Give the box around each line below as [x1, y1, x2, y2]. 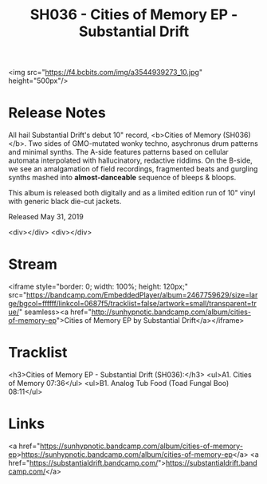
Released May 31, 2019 [8, 212, 84, 222]
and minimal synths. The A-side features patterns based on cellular [8, 148, 229, 157]
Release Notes [8, 104, 106, 122]
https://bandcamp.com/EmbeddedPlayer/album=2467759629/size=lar [26, 290, 258, 300]
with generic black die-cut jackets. [8, 197, 122, 207]
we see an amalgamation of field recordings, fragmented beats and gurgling [8, 164, 258, 174]
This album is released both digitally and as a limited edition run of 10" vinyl [8, 188, 256, 198]
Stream [8, 255, 58, 273]
